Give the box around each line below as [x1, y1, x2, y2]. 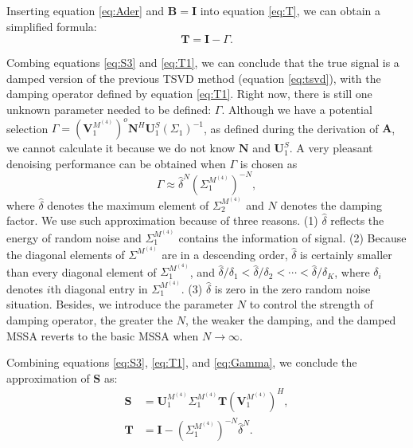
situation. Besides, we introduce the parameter [6, 296, 234, 312]
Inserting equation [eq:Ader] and [6, 2, 165, 18]
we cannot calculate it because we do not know [6, 140, 236, 156]
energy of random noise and [6, 229, 142, 246]
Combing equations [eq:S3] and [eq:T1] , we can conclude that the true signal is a [6, 54, 399, 71]
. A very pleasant [289, 140, 373, 156]
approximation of [6, 369, 90, 386]
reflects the [330, 212, 384, 229]
